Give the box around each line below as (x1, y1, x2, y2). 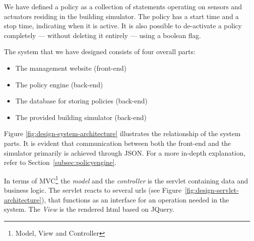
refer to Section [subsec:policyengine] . (4, 157, 117, 167)
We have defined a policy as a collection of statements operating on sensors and (4, 1, 242, 11)
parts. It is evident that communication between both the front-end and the (4, 138, 231, 148)
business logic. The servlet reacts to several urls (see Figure (4, 184, 182, 195)
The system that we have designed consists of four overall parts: (4, 46, 195, 57)
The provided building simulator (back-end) (15, 112, 147, 122)
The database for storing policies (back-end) (15, 96, 148, 106)
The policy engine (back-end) (15, 79, 103, 89)
